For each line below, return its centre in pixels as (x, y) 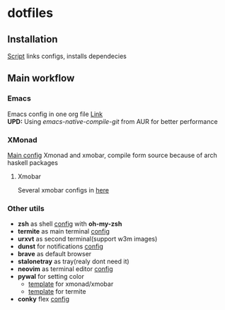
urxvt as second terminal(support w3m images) (87, 239)
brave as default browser (54, 254)
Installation (33, 39)
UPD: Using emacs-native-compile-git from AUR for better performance (112, 121)
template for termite (57, 292)
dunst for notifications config (60, 246)
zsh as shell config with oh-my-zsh (70, 224)
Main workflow (41, 78)
